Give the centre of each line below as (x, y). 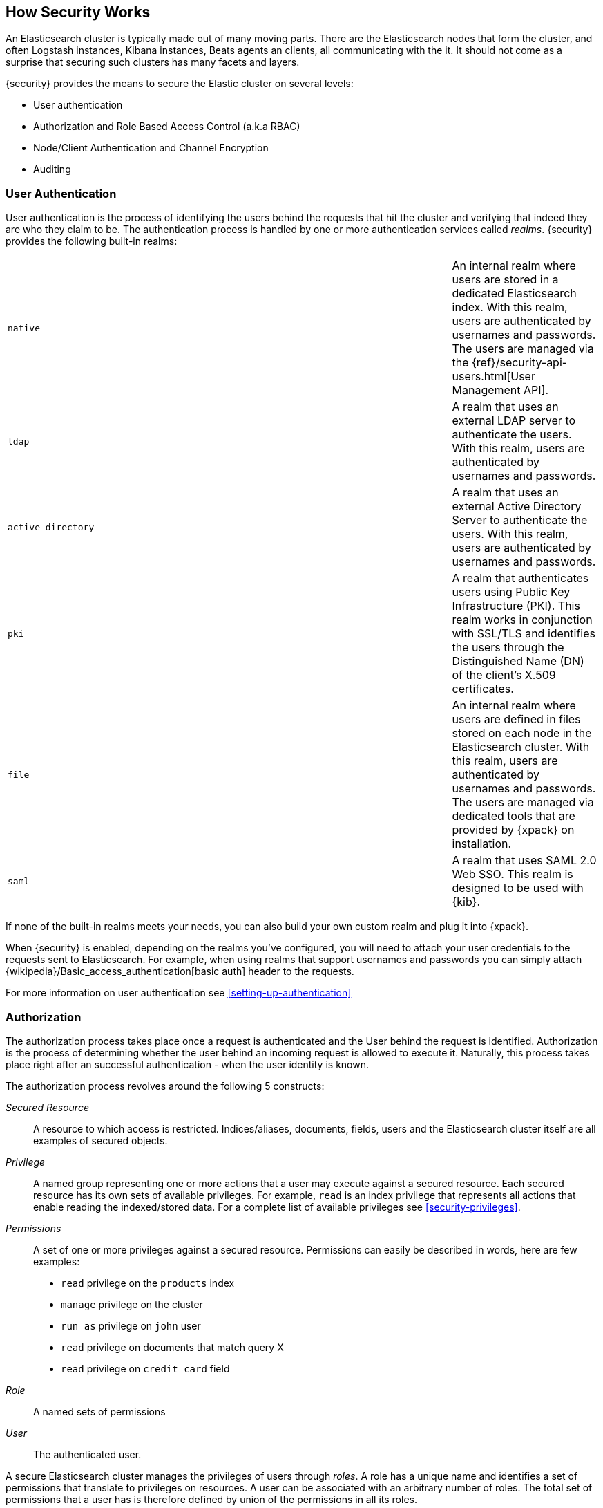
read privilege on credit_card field (145, 1368)
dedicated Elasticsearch (514, 294)
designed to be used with (518, 888)
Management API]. (500, 390)
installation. (482, 844)
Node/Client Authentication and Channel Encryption (151, 148)
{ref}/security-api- (520, 363)
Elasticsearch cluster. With (521, 747)
